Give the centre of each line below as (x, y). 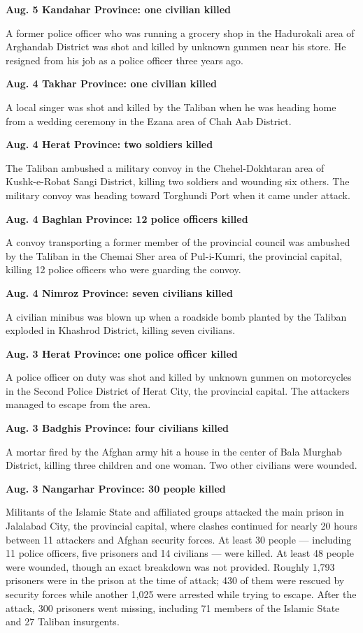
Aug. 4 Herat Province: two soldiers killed (109, 144)
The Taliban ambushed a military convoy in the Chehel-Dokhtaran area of (165, 167)
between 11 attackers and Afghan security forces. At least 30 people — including (179, 539)
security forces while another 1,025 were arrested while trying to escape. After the (181, 594)
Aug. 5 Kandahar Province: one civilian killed (118, 9)
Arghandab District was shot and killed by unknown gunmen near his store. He (176, 46)
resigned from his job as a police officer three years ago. (124, 60)
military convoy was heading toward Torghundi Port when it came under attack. (178, 195)
